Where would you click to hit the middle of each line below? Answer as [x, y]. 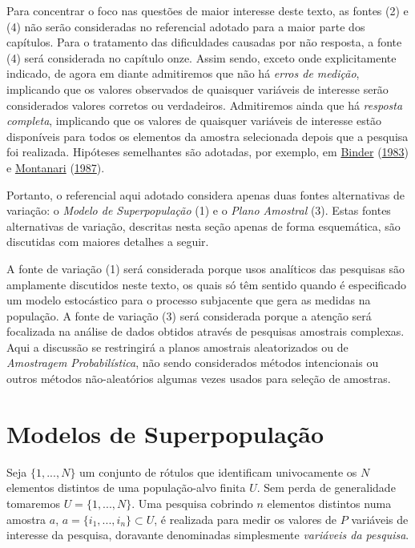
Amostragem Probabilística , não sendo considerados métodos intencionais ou [193, 363]
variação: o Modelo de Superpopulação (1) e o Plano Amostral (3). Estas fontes [199, 210]
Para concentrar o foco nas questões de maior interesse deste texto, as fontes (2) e [207, 10]
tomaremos [33, 503]
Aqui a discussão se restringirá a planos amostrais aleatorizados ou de [177, 347]
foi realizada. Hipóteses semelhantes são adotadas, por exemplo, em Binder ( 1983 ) [208, 152]
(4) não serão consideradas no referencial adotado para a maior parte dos [186, 26]
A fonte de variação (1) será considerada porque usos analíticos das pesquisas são [206, 268]
